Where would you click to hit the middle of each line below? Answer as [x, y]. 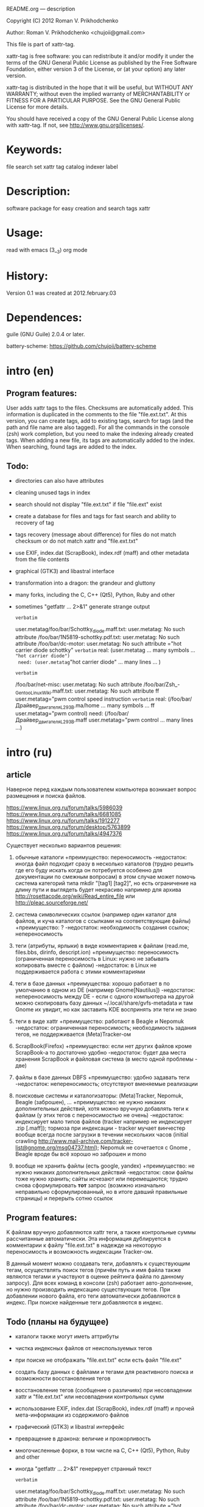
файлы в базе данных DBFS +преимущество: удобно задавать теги [102, 1077]
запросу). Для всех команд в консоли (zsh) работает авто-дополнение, [100, 1283]
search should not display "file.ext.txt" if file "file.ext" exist [89, 504]
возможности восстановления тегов [63, 1378]
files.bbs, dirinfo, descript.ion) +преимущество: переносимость [97, 952]
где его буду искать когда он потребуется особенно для [89, 870]
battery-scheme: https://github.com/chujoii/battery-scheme [81, 346]
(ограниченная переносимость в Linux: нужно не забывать [92, 959]
